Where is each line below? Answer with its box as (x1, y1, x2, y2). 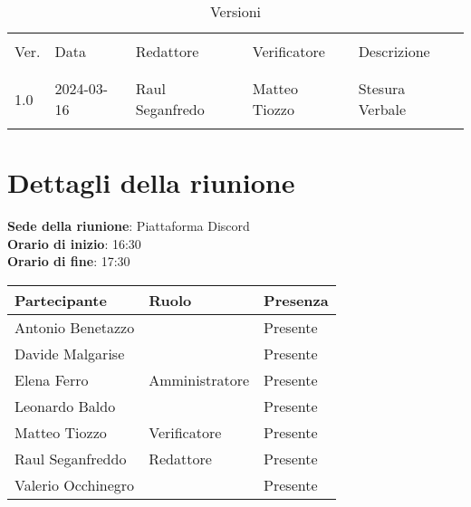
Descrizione (358, 41, 430, 62)
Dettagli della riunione (7, 164, 295, 201)
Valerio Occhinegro (14, 474, 135, 495)
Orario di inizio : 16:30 (7, 234, 141, 253)
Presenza (264, 289, 329, 311)
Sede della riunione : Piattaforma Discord (7, 216, 250, 235)
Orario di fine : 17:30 (7, 252, 130, 271)
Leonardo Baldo (14, 395, 116, 416)
